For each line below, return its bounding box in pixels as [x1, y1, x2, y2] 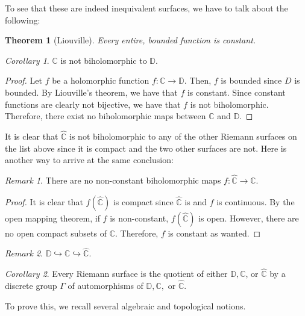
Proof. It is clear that [5, 195, 83, 208]
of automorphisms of [68, 279, 143, 291]
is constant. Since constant [187, 85, 286, 98]
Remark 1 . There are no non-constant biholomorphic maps [5, 173, 221, 186]
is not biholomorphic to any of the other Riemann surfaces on [69, 129, 297, 142]
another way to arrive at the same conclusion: [5, 153, 174, 166]
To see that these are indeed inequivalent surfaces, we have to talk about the [5, 2, 288, 14]
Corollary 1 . [5, 54, 49, 66]
